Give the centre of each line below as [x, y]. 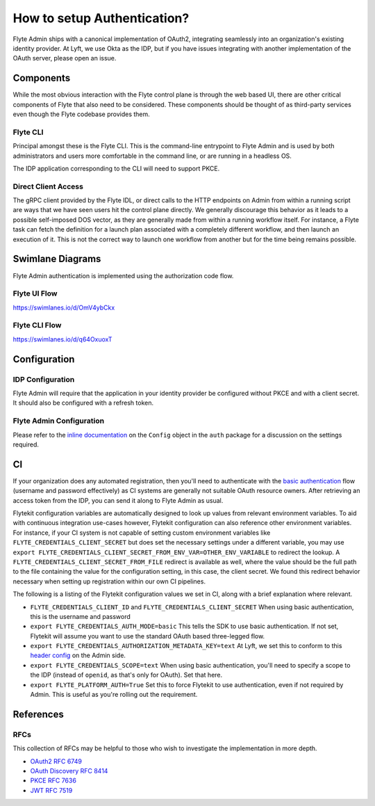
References [38, 714]
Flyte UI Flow [35, 293]
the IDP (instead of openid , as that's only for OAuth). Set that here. [126, 675]
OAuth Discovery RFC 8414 [69, 771]
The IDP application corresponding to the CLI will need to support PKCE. [116, 168]
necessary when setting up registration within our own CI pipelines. [109, 581]
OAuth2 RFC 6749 [56, 761]
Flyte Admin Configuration [58, 421]
